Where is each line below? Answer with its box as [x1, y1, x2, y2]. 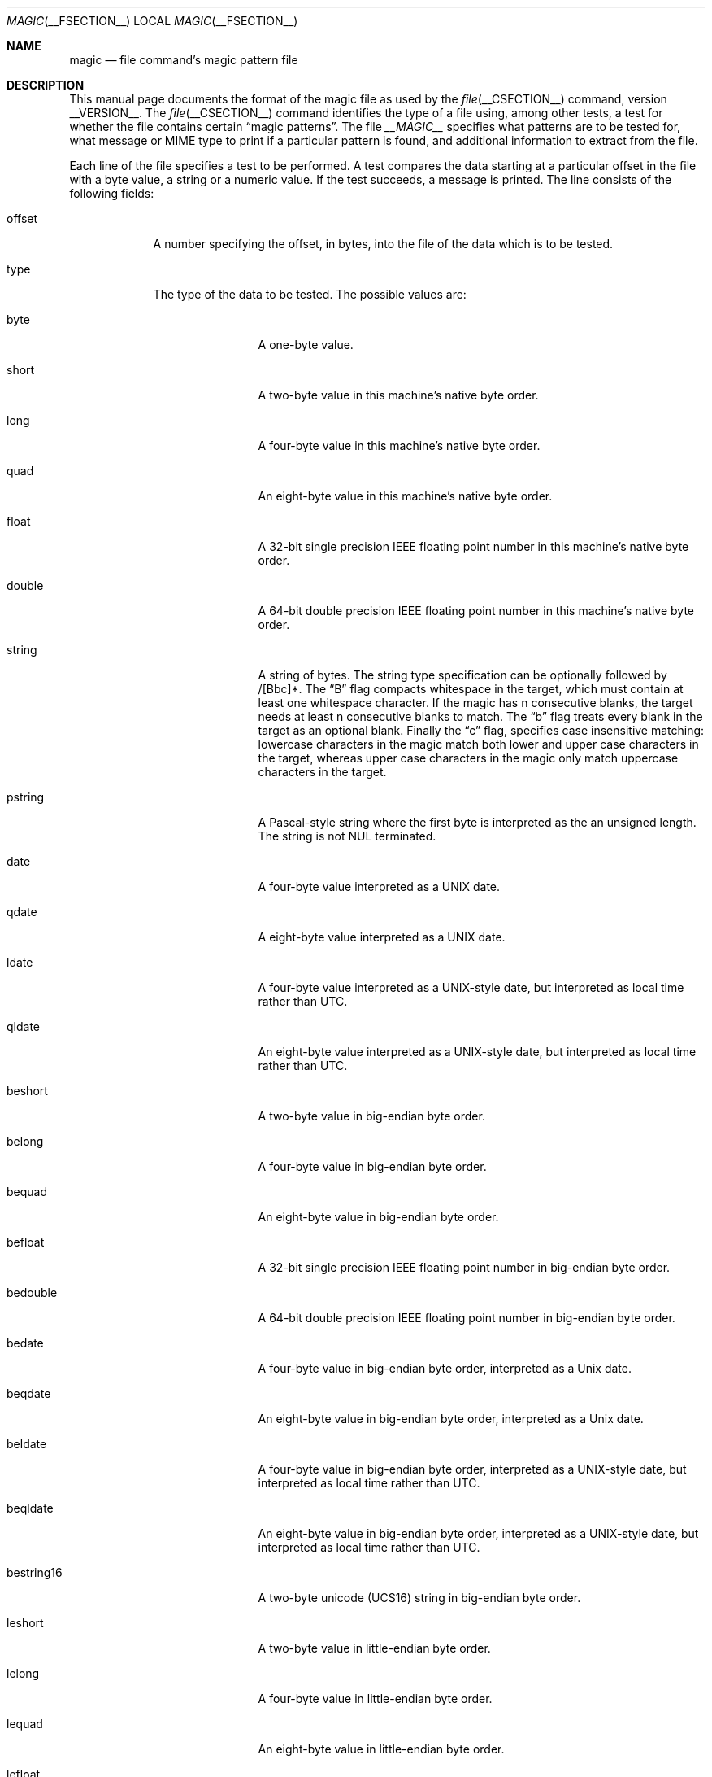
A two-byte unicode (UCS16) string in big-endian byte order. [258, 1591, 581, 1605]
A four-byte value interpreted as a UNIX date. [258, 880, 501, 893]
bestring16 [7, 1565, 63, 1579]
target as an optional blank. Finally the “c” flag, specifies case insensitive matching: [258, 723, 705, 737]
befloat [7, 1235, 45, 1249]
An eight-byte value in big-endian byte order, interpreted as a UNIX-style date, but [258, 1526, 699, 1540]
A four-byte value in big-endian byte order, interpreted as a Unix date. [258, 1361, 632, 1375]
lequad [7, 1717, 43, 1731]
